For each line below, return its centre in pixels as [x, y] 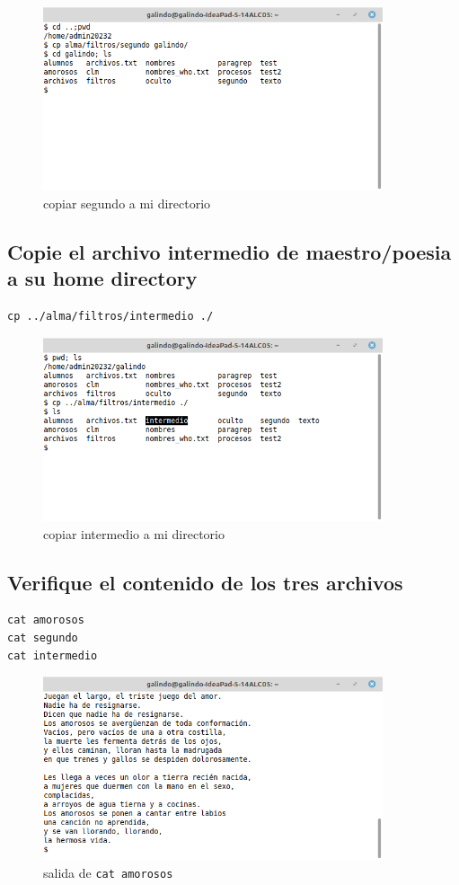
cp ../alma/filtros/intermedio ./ [110, 317]
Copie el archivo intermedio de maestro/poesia [229, 251]
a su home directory [102, 278]
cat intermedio [53, 655]
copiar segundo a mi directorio [127, 203]
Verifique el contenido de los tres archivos [205, 582]
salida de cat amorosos [108, 873]
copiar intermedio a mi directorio [134, 533]
